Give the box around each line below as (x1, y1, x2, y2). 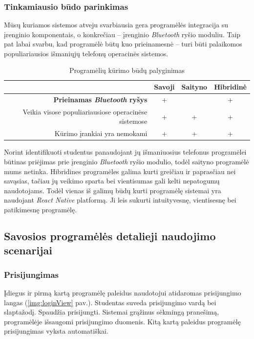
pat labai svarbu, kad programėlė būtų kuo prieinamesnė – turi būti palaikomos (4, 39, 242, 49)
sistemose (119, 116, 148, 126)
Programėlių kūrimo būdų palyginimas (69, 65, 185, 75)
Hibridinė (214, 82, 247, 92)
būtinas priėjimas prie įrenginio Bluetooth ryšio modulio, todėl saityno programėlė (4, 157, 249, 166)
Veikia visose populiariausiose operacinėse (22, 106, 148, 116)
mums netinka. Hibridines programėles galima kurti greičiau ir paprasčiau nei (4, 166, 236, 176)
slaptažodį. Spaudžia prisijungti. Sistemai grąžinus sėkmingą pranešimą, (4, 307, 219, 317)
